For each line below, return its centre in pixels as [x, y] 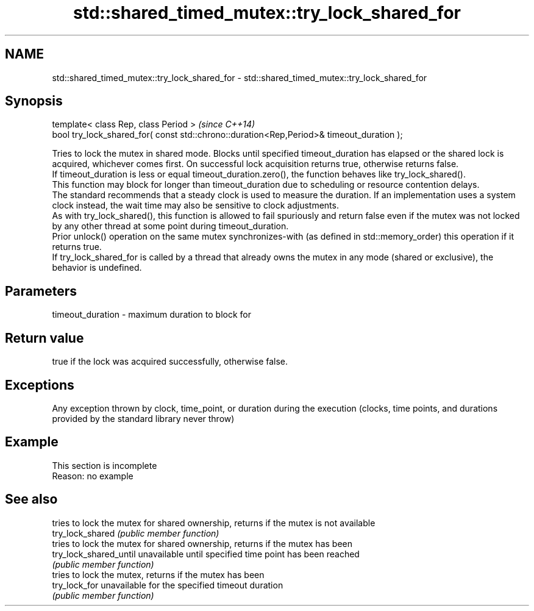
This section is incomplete [105, 465]
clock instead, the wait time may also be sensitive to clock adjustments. [195, 205]
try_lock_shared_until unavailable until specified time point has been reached [206, 554]
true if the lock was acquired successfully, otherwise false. [170, 362]
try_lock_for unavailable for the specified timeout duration [168, 585]
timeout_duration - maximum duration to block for [152, 315]
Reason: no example [93, 476]
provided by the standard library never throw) [143, 418]
